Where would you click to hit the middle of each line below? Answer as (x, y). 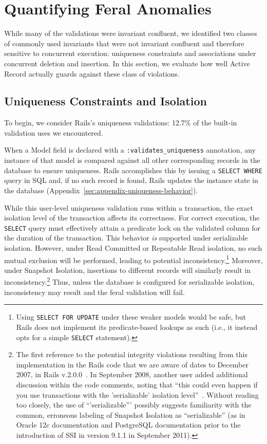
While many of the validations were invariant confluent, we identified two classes (131, 33)
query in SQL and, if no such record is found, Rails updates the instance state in (131, 180)
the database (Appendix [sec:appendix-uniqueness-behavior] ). (101, 190)
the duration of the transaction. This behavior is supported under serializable (126, 238)
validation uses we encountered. (54, 132)
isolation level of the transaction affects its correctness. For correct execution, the (132, 218)
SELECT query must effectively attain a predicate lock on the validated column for (132, 227)
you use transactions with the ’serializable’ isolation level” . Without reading (137, 394)
